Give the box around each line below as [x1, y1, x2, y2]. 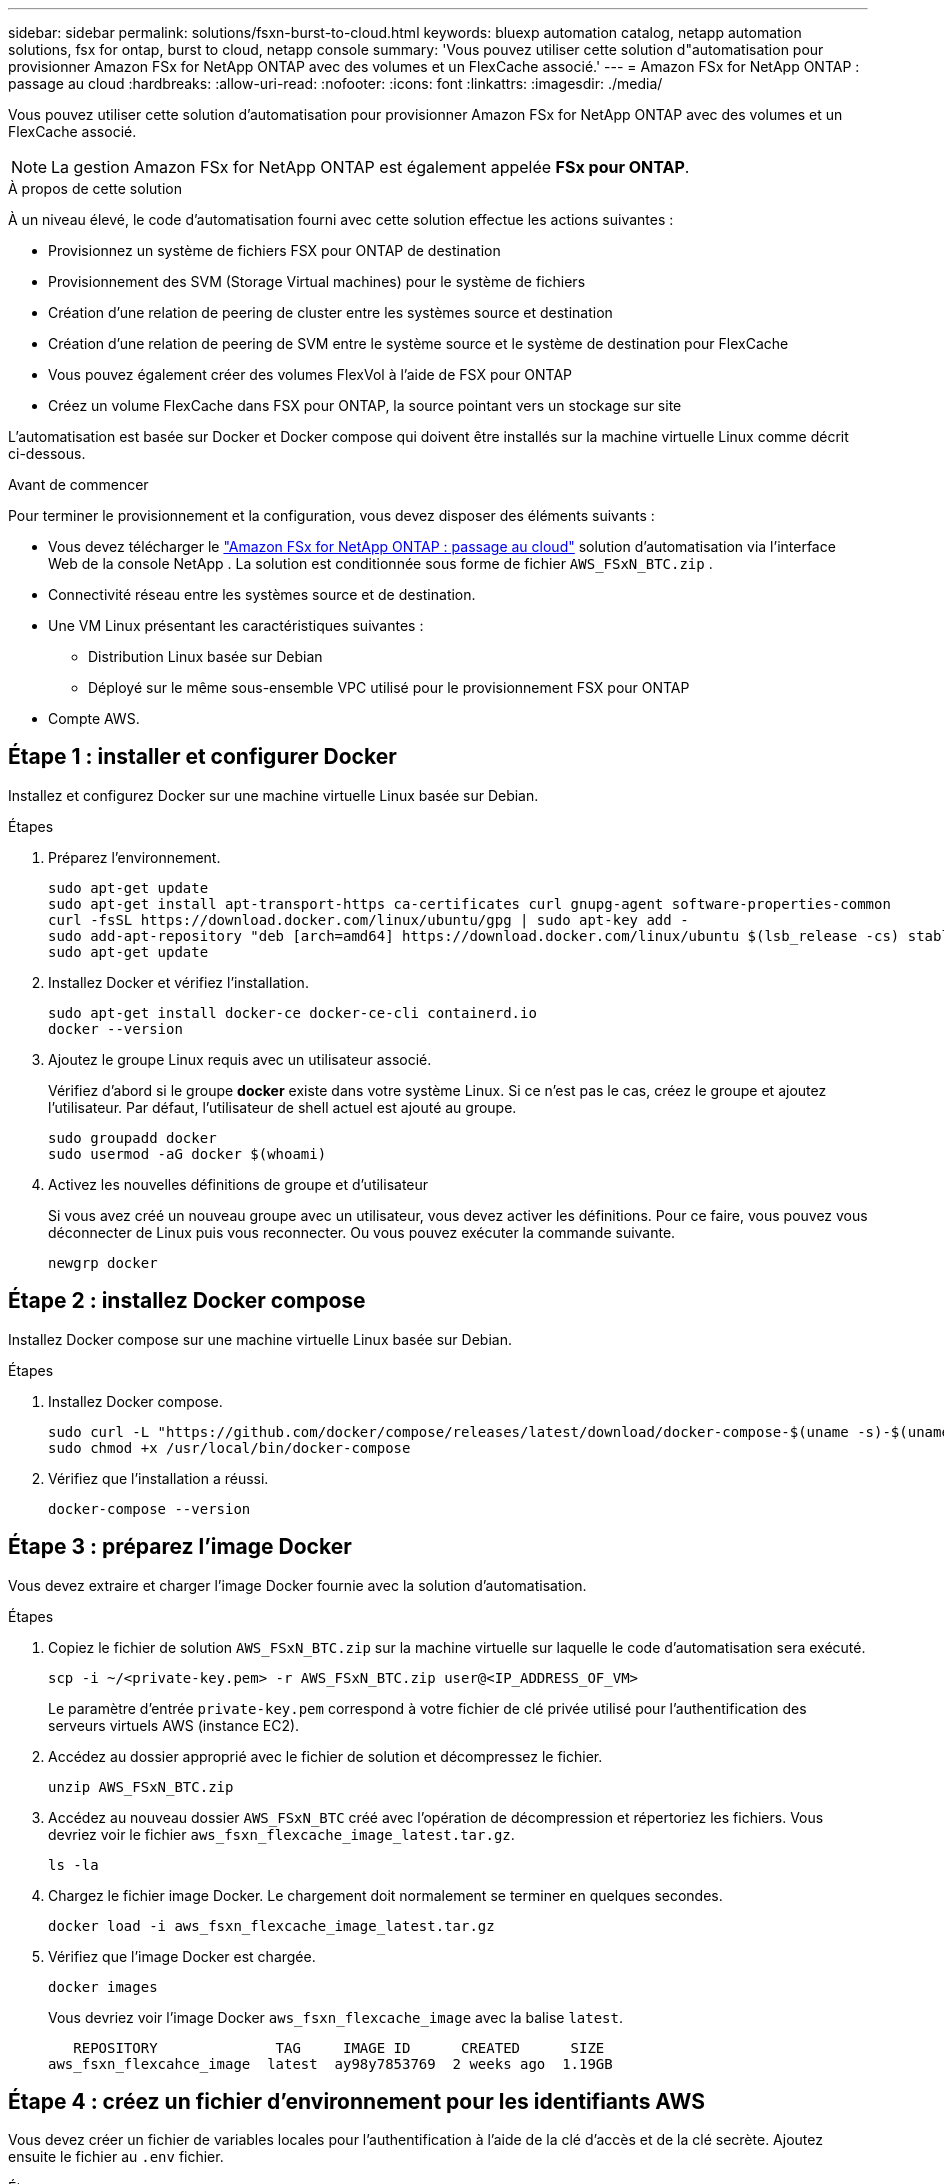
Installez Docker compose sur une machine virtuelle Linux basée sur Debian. [8, 1330, 512, 1348]
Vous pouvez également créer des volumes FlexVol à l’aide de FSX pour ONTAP [48, 366, 573, 383]
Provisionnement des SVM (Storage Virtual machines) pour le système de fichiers [48, 273, 586, 290]
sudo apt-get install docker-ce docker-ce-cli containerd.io [48, 1004, 537, 1021]
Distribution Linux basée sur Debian [88, 648, 323, 665]
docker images [48, 1978, 158, 1995]
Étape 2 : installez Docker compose [8, 1288, 366, 1314]
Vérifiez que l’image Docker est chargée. [48, 1947, 316, 1965]
